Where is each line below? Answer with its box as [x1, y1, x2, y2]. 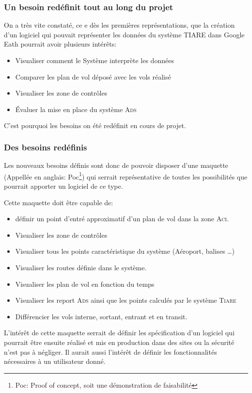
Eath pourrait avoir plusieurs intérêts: [4, 39, 117, 49]
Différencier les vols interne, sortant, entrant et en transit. [15, 311, 188, 321]
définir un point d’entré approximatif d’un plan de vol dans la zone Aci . [15, 213, 229, 224]
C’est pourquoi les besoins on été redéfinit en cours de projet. [4, 120, 186, 131]
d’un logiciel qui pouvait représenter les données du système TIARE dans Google [4, 29, 245, 39]
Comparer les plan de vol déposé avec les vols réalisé [15, 71, 171, 82]
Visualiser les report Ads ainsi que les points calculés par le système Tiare [15, 295, 236, 305]
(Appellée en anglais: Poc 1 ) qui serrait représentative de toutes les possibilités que [4, 170, 248, 181]
